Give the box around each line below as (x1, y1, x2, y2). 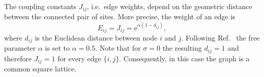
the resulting (162, 43, 202, 53)
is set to (45, 43, 70, 53)
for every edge (57, 53, 101, 63)
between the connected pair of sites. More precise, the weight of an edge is (4, 11, 236, 22)
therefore (4, 53, 32, 63)
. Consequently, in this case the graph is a (119, 53, 250, 63)
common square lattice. (4, 63, 77, 74)
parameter (4, 43, 36, 53)
